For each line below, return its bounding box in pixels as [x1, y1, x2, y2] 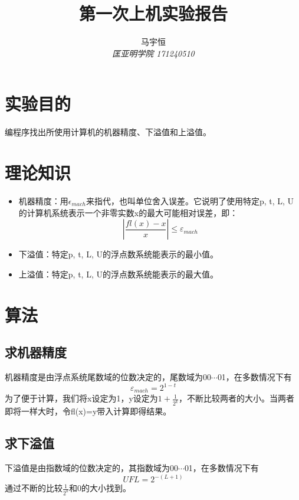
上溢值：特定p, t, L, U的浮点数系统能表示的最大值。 [18, 267, 218, 280]
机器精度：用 [18, 194, 68, 207]
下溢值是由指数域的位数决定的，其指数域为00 [5, 462, 178, 474]
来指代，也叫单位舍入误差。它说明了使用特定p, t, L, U [86, 194, 294, 207]
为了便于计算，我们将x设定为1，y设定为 [5, 392, 158, 404]
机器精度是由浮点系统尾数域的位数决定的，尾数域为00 [5, 370, 211, 383]
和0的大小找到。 [69, 482, 132, 494]
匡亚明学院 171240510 [112, 47, 195, 59]
